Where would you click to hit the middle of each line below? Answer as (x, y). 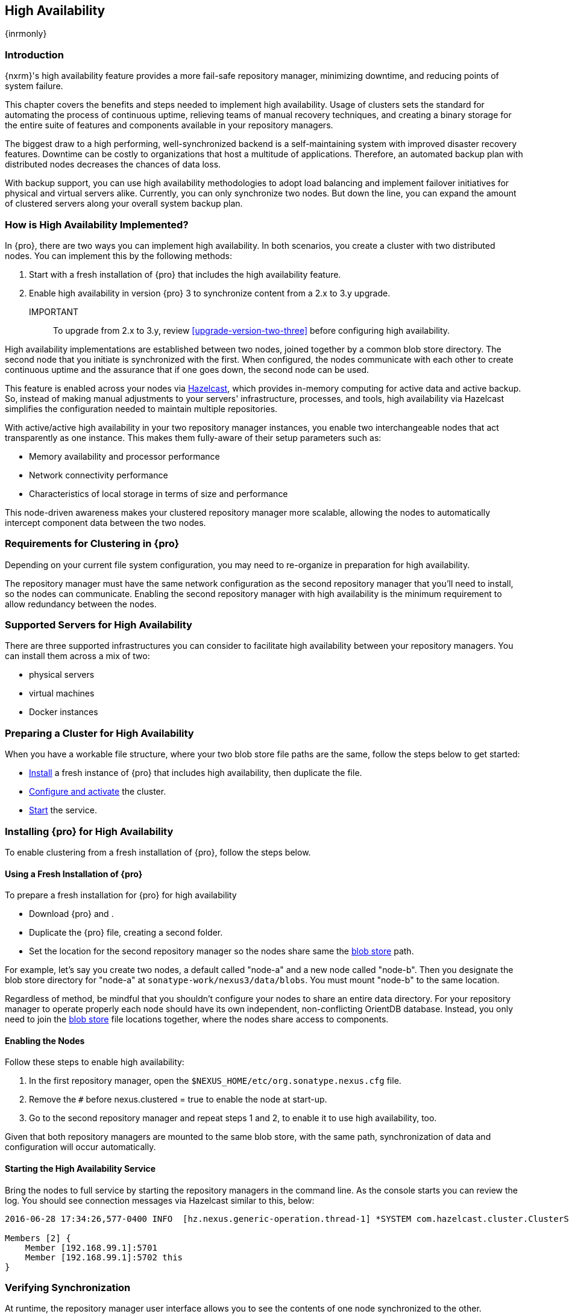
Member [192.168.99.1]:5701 (91, 1247)
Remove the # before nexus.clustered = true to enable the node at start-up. (178, 1100)
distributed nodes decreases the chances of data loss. (113, 164)
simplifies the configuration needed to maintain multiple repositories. (141, 408)
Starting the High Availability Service (80, 1168)
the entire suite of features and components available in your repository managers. (169, 125)
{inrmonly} (26, 34)
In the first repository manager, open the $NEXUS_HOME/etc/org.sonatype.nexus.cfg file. (215, 1081)
